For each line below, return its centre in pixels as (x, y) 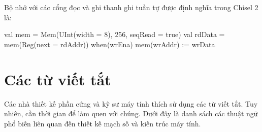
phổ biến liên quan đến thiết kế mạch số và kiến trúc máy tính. (103, 123)
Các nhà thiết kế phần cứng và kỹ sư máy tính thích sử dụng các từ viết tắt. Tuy (131, 103)
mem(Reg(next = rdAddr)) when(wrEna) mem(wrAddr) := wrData (110, 44)
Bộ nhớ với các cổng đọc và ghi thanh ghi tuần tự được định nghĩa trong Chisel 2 (131, 7)
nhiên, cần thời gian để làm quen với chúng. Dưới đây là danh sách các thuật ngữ (131, 113)
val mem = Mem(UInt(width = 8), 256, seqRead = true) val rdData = (114, 34)
